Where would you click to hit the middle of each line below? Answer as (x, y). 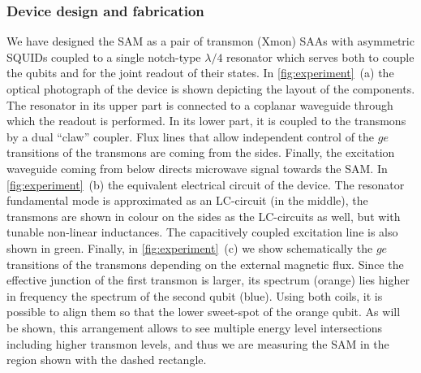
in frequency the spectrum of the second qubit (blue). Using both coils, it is (195, 295)
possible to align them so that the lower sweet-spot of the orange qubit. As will (204, 312)
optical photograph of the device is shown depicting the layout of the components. (211, 89)
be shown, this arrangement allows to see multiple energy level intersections (194, 327)
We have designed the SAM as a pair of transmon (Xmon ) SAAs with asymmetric (210, 41)
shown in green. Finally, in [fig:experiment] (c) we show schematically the (190, 247)
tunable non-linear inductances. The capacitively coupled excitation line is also (202, 232)
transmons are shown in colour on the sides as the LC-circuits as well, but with (204, 216)
